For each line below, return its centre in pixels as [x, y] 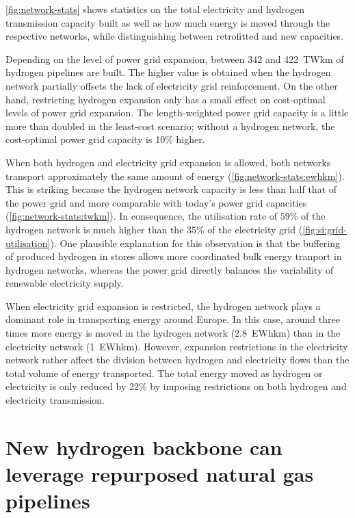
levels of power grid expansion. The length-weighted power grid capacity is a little [177, 113]
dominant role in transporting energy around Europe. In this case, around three [173, 319]
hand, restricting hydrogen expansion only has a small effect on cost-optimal [166, 99]
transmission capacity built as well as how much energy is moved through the [168, 22]
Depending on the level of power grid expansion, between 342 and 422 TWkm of [175, 59]
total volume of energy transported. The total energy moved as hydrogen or [164, 373]
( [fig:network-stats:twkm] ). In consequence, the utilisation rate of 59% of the [166, 216]
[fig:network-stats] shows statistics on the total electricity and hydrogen [155, 9]
